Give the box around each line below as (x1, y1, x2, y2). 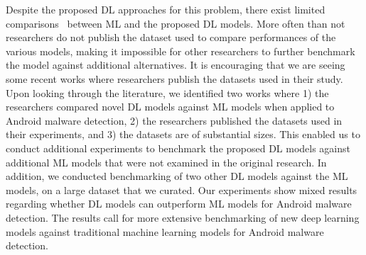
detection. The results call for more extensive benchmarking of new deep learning (6, 210, 360, 225)
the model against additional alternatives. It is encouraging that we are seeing (6, 57, 345, 72)
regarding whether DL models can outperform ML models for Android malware (6, 196, 352, 211)
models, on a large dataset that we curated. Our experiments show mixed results (6, 182, 357, 197)
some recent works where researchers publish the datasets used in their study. (6, 71, 343, 86)
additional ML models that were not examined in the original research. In (6, 154, 327, 169)
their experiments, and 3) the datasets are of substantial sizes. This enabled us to (6, 127, 360, 142)
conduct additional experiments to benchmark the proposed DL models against (6, 140, 351, 155)
